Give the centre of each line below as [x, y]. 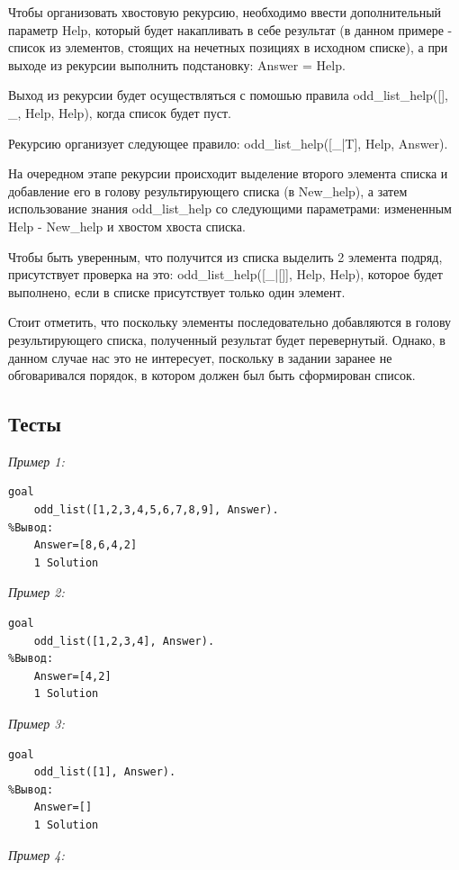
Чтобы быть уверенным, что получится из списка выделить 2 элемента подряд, [225, 256]
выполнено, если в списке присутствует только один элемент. [177, 291]
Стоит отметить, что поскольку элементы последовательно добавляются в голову [230, 322]
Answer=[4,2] [72, 676]
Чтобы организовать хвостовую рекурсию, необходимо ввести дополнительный [225, 12]
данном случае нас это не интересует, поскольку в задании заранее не [200, 357]
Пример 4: [36, 854]
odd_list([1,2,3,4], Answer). [124, 641]
